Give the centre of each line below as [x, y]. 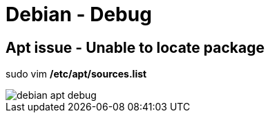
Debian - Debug [79, 14]
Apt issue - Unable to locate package [135, 47]
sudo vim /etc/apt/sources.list [76, 74]
